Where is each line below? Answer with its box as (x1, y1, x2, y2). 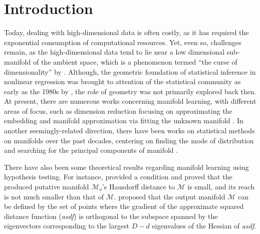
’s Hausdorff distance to (102, 181, 175, 192)
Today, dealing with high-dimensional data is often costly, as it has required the (4, 27, 249, 38)
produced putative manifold (4, 181, 89, 192)
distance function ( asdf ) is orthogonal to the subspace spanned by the (4, 210, 218, 221)
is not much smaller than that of (4, 191, 104, 201)
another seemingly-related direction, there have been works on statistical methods (4, 125, 255, 136)
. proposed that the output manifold (114, 191, 225, 201)
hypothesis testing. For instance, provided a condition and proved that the (4, 171, 232, 182)
